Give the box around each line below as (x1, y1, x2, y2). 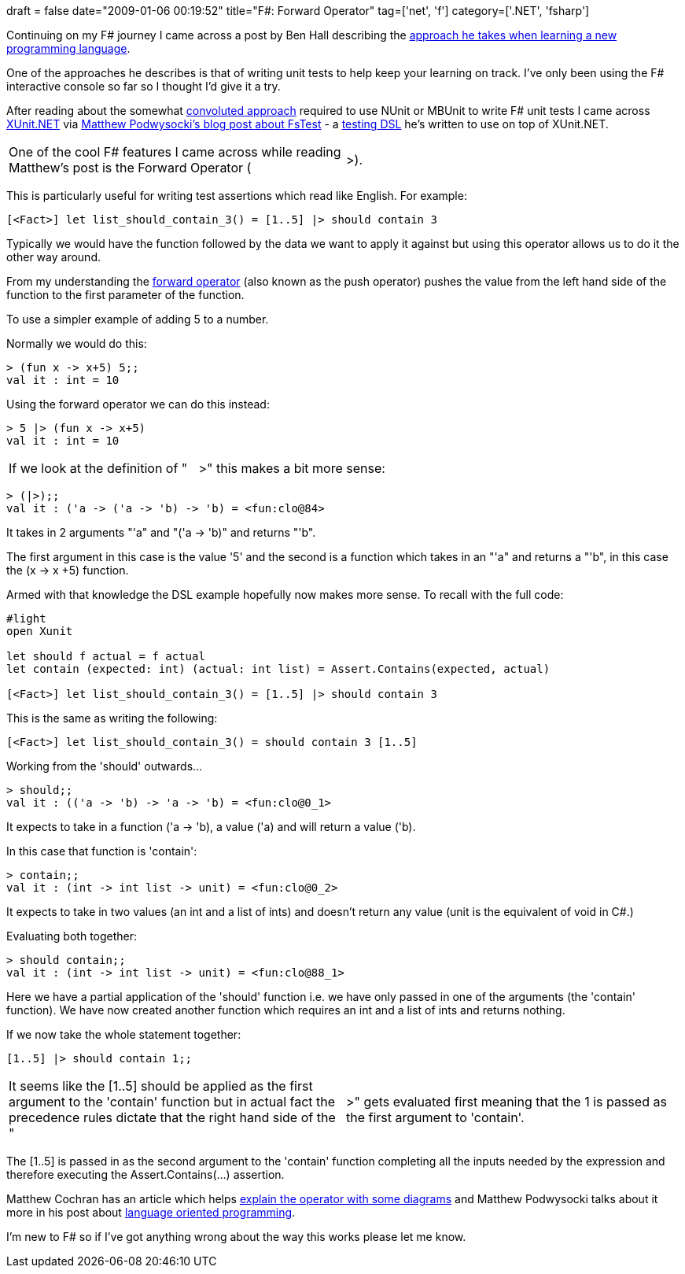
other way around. (6, 250, 101, 264)
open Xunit (6, 625, 73, 637)
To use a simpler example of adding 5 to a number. (6, 312, 269, 326)
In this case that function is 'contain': (6, 844, 197, 858)
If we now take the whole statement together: (6, 1028, 241, 1041)
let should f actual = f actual (6, 650, 205, 663)
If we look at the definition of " (9, 460, 188, 476)
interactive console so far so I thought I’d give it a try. (6, 79, 281, 93)
